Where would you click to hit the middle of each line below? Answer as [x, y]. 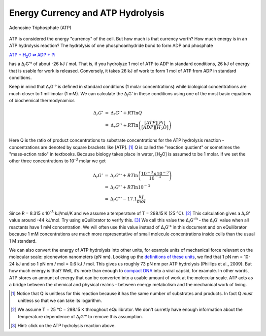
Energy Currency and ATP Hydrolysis [87, 13]
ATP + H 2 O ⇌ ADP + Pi [32, 55]
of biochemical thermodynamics [42, 101]
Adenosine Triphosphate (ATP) [40, 28]
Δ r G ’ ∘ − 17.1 [124, 199]
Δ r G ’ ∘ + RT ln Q [126, 113]
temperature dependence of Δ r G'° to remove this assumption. [81, 317]
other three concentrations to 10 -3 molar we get [57, 160]
